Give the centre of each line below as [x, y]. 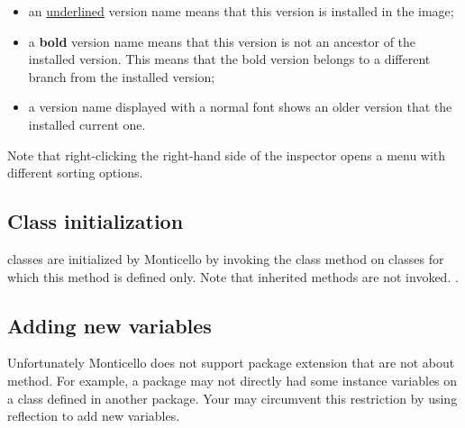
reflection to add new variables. [94, 416]
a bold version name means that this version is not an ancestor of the [222, 41]
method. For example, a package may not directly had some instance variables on [232, 380]
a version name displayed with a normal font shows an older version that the [240, 107]
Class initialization [96, 221]
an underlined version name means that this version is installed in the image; [241, 11]
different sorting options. [75, 173]
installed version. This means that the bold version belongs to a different [229, 59]
